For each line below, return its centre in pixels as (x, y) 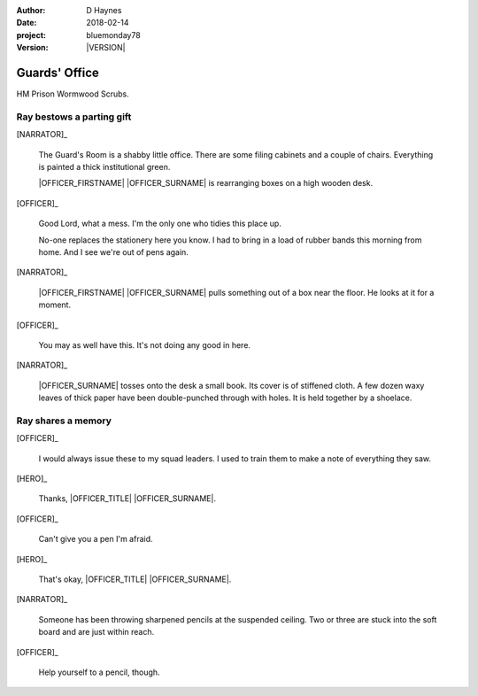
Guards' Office (58, 72)
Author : (31, 10)
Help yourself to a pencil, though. (99, 672)
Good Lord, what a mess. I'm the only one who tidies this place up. (160, 224)
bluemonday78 (113, 35)
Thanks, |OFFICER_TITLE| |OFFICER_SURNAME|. (127, 499)
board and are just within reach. (96, 632)
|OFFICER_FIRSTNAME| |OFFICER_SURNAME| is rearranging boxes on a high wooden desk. (206, 183)
